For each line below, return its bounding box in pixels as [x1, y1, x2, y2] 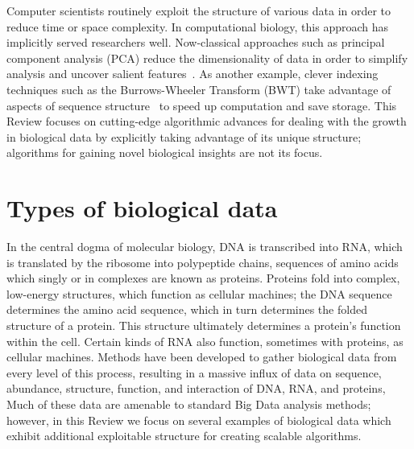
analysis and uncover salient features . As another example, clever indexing [6, 65, 379, 82]
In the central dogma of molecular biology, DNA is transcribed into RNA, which [6, 238, 403, 255]
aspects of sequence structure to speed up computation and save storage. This [6, 97, 397, 113]
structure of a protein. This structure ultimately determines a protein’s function [6, 317, 401, 334]
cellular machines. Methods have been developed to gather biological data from [6, 348, 397, 365]
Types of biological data [6, 192, 278, 224]
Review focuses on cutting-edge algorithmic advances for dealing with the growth [6, 113, 407, 130]
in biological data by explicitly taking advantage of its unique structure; [6, 128, 362, 145]
